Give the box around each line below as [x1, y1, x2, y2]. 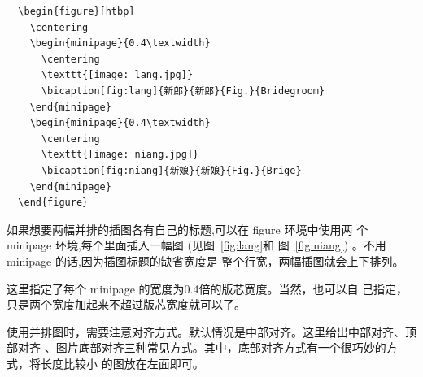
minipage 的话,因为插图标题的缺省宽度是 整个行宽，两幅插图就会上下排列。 [7, 252, 404, 269]
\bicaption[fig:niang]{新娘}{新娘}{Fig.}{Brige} [41, 164, 302, 176]
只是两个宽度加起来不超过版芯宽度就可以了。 [7, 296, 246, 313]
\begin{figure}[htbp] [18, 6, 135, 17]
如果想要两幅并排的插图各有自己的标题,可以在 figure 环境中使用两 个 [7, 220, 368, 237]
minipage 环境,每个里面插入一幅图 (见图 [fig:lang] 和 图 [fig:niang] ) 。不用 [7, 236, 386, 253]
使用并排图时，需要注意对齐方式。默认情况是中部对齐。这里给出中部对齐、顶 [7, 323, 416, 340]
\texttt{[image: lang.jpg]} [41, 69, 194, 81]
